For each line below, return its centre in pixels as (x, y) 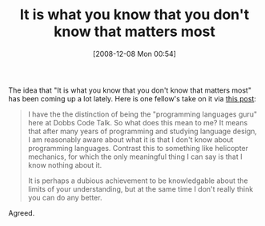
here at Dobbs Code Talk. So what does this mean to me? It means (138, 122)
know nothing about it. (65, 165)
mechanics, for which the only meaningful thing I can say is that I (135, 157)
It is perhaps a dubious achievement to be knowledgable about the (138, 180)
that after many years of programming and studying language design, (143, 131)
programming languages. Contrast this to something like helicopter (138, 148)
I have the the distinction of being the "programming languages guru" (143, 114)
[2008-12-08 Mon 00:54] (135, 54)
